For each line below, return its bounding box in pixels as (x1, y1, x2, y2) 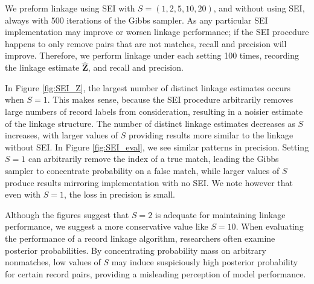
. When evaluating (235, 220, 304, 233)
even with (5, 188, 41, 201)
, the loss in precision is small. (64, 188, 175, 201)
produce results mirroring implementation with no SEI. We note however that (5, 176, 293, 189)
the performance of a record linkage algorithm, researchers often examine (5, 231, 275, 244)
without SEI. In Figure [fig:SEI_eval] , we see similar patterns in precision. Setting (5, 140, 309, 153)
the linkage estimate (5, 61, 80, 74)
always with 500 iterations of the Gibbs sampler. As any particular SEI (5, 13, 268, 26)
